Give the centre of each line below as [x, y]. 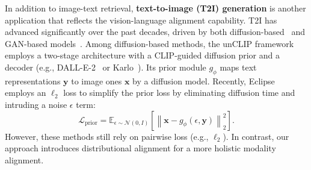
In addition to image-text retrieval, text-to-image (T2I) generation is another [155, 8]
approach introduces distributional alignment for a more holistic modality [140, 148]
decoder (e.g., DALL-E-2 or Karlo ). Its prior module [106, 67]
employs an [26, 93]
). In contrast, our [256, 136]
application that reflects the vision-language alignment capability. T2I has [141, 20]
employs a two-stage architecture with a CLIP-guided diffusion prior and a [142, 55]
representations [33, 80]
